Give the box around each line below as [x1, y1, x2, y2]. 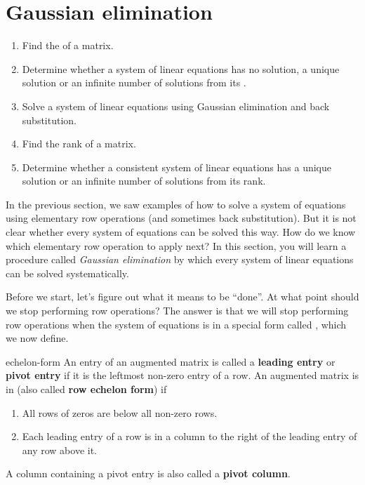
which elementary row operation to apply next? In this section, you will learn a [6, 238, 347, 253]
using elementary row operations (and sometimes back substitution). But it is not [6, 211, 357, 225]
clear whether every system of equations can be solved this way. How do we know [6, 225, 356, 239]
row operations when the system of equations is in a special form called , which [6, 317, 347, 331]
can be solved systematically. [6, 265, 129, 280]
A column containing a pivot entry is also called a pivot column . [6, 466, 291, 481]
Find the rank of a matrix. [22, 136, 136, 151]
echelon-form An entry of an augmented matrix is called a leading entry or [6, 354, 336, 368]
